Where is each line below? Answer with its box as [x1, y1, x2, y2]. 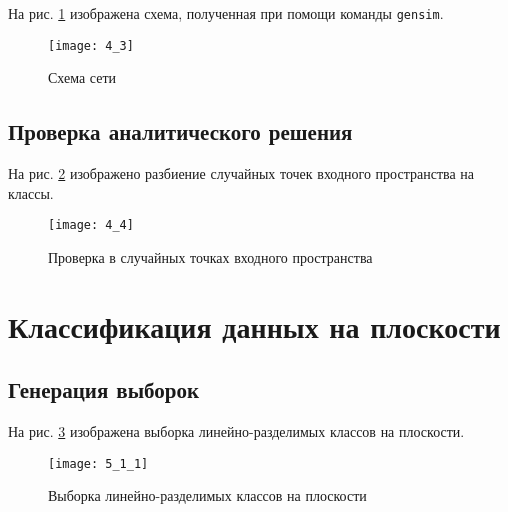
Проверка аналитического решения [8, 116, 353, 147]
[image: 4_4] [48, 218, 134, 233]
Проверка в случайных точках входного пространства [48, 246, 373, 267]
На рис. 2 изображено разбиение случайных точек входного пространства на [8, 163, 475, 184]
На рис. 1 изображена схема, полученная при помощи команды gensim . [8, 3, 444, 23]
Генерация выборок [8, 374, 200, 405]
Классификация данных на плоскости [8, 305, 501, 346]
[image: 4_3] [48, 38, 134, 53]
